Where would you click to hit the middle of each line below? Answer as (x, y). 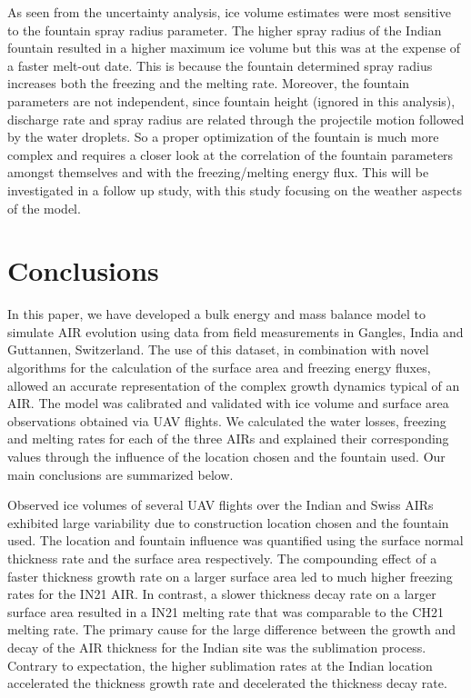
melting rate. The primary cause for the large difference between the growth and (232, 629)
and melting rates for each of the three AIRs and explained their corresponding (228, 439)
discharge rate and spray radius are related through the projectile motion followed (236, 119)
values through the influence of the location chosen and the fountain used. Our (226, 456)
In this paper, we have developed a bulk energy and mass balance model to (216, 314)
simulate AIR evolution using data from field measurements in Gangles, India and (235, 331)
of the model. (44, 208)
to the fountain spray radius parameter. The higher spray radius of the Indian (225, 30)
